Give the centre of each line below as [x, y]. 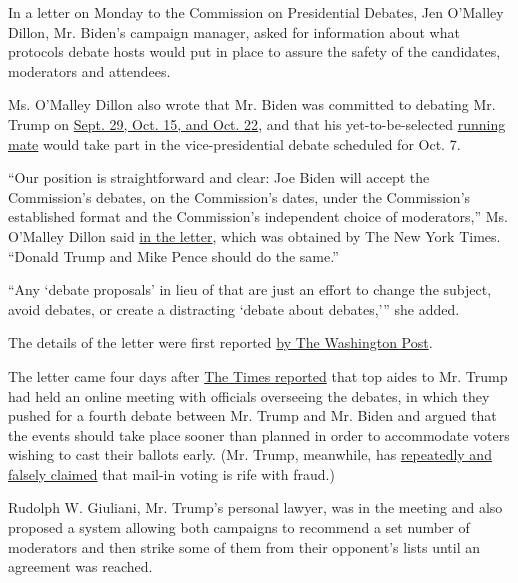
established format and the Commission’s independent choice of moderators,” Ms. [258, 216]
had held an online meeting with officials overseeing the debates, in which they [249, 395]
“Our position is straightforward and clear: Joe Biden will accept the [219, 177]
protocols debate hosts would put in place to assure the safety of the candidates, [254, 51]
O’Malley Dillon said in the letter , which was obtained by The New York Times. [254, 235]
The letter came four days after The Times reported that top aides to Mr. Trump [258, 375]
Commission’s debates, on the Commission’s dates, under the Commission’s [239, 196]
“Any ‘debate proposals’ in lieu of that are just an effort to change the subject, [250, 289]
